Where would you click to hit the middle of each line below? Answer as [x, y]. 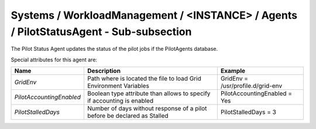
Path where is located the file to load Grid [144, 79]
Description [104, 71]
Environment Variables [118, 86]
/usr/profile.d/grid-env [251, 86]
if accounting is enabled [120, 101]
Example [233, 71]
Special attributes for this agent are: [54, 60]
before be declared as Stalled [128, 116]
